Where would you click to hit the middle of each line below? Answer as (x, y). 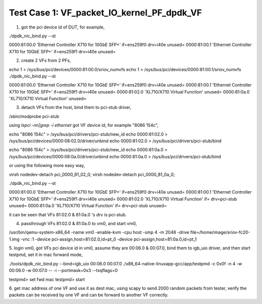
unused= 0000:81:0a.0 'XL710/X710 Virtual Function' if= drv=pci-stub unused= (88, 206)
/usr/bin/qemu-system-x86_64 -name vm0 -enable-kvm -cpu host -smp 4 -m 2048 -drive (99, 232)
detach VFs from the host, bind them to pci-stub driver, (76, 107)
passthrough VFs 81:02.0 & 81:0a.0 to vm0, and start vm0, (79, 223)
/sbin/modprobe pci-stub (34, 116)
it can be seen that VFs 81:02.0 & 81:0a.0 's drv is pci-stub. (68, 214)
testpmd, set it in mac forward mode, (46, 255)
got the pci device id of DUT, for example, (63, 27)
